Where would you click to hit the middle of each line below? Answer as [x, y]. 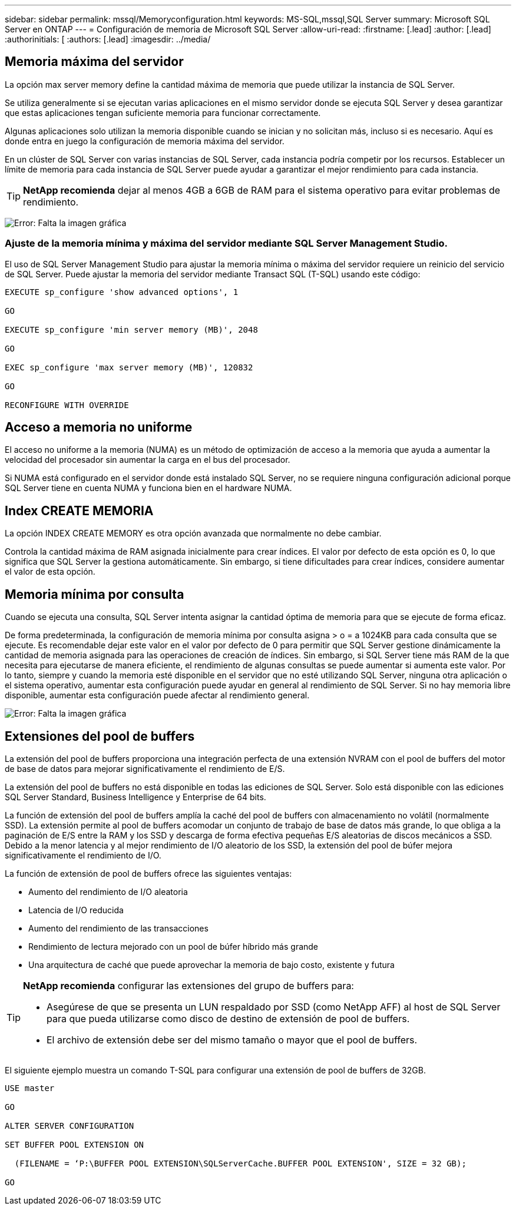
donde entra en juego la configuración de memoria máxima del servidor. [145, 141]
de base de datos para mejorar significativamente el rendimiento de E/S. [145, 768]
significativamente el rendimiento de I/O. [83, 855]
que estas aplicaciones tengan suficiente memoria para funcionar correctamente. [163, 112]
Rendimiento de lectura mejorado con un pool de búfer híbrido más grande [173, 946]
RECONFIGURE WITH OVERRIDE [67, 405]
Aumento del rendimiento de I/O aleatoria [108, 891]
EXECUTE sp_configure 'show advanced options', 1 [122, 292]
